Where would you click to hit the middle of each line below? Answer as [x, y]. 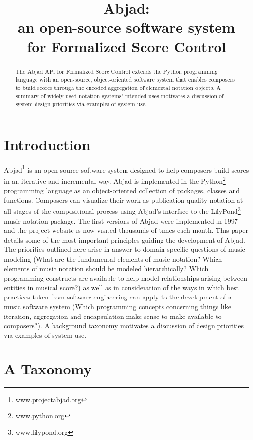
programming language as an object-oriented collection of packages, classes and [122, 190]
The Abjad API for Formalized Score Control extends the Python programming [117, 71]
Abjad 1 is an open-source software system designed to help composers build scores [126, 169]
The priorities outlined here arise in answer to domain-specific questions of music [125, 249]
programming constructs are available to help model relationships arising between [126, 278]
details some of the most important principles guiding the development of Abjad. [125, 239]
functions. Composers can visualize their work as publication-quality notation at [124, 200]
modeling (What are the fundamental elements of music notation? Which [113, 259]
